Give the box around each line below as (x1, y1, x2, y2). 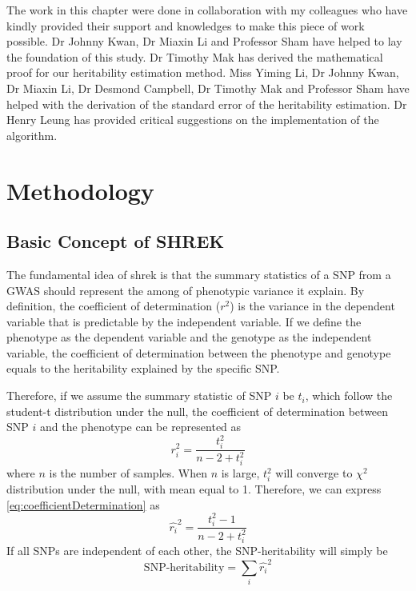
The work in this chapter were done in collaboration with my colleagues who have (6, 2, 408, 18)
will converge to (275, 465, 353, 481)
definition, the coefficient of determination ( (6, 297, 221, 314)
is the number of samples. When (49, 465, 207, 481)
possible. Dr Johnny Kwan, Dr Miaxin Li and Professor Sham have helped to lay (6, 33, 402, 50)
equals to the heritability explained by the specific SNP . (6, 360, 280, 377)
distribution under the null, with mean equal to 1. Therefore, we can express (6, 480, 382, 497)
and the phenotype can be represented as (40, 418, 242, 435)
